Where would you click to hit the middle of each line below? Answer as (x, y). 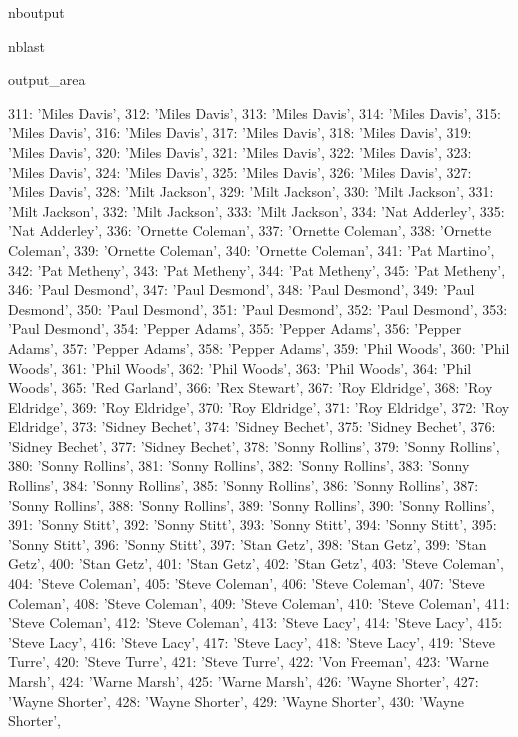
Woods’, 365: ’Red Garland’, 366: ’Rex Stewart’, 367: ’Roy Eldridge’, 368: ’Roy (250, 387)
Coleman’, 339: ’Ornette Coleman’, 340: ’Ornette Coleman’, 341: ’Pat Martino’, (251, 249)
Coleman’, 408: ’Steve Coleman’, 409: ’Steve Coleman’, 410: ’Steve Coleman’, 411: (259, 602)
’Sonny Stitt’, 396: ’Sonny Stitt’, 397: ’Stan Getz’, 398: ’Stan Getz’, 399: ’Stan (247, 543)
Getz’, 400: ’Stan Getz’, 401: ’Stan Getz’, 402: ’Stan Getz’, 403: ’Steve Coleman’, (256, 563)
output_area (47, 79)
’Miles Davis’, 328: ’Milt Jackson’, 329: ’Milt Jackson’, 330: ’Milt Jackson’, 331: (251, 191)
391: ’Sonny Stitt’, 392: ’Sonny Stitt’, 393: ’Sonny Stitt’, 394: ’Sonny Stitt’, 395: (252, 524)
